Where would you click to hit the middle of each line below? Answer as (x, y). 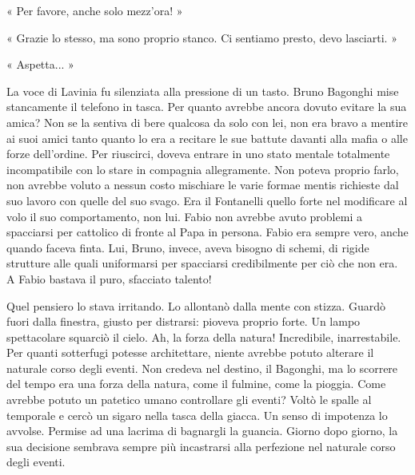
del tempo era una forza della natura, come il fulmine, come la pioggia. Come (196, 384)
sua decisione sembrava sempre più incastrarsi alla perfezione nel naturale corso (201, 446)
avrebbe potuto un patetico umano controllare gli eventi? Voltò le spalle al (189, 400)
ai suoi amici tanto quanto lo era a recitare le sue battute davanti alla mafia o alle (207, 138)
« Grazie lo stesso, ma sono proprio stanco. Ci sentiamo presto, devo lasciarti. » (202, 37)
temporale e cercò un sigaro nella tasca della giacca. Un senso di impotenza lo (197, 415)
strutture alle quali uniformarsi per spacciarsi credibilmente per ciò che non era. (202, 263)
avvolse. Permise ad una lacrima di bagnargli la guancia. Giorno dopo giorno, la (202, 431)
